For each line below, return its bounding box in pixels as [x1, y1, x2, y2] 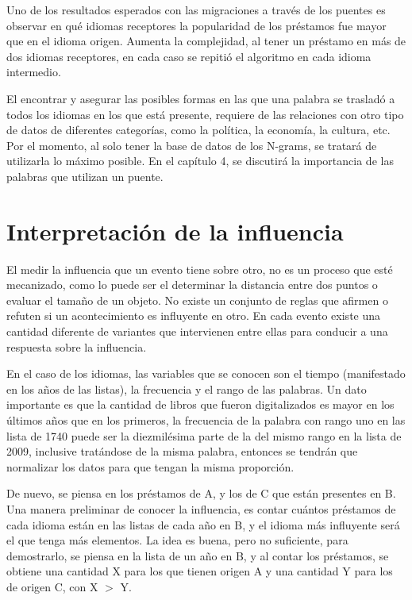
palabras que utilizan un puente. [6, 167, 164, 184]
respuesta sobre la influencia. [6, 338, 147, 355]
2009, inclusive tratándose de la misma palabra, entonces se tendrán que [6, 443, 358, 460]
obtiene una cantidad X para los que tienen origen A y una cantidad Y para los [6, 563, 393, 579]
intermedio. [6, 63, 61, 80]
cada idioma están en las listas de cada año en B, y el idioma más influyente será [6, 516, 400, 533]
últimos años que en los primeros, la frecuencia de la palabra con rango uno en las [6, 412, 406, 428]
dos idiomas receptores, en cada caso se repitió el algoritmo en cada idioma [6, 48, 372, 64]
